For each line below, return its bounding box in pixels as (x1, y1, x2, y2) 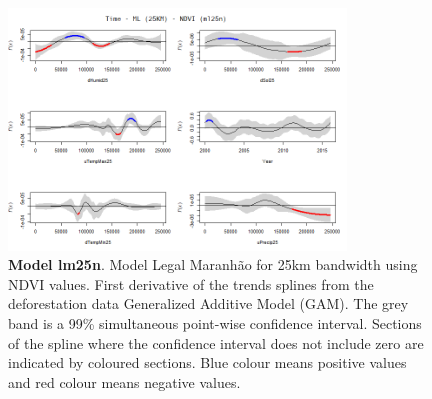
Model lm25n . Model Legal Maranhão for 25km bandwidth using (8, 254, 418, 275)
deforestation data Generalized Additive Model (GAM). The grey (8, 293, 409, 314)
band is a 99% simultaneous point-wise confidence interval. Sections (8, 313, 422, 334)
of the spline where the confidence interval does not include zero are (8, 332, 424, 353)
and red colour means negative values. (8, 371, 241, 392)
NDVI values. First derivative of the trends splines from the (8, 273, 374, 294)
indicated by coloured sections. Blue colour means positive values (8, 352, 407, 373)
